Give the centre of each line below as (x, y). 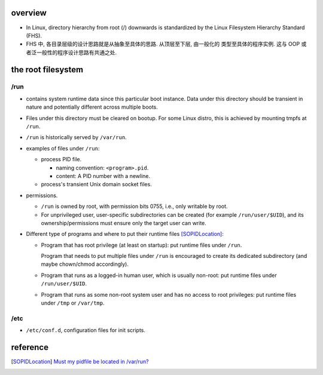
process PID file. (61, 159)
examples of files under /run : (63, 148)
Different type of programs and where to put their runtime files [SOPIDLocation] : (125, 234)
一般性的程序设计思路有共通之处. (77, 52)
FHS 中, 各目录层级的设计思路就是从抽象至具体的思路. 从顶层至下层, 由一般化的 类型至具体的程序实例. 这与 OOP (163, 44)
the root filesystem (47, 70)
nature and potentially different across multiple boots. (92, 107)
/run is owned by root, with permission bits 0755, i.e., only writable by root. (134, 207)
